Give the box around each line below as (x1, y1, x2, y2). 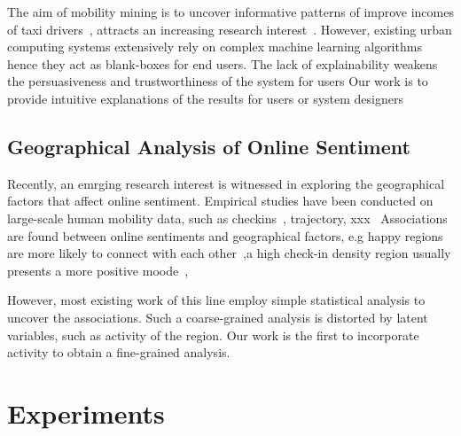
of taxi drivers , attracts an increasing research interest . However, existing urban (7, 19, 452, 38)
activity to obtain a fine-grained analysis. (7, 343, 230, 362)
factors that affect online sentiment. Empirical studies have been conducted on (7, 191, 434, 210)
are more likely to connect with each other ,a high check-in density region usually (7, 244, 451, 262)
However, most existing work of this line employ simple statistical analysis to (7, 291, 426, 309)
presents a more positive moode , (7, 261, 189, 279)
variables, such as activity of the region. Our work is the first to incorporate (7, 325, 419, 344)
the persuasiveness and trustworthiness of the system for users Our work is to (7, 72, 428, 90)
